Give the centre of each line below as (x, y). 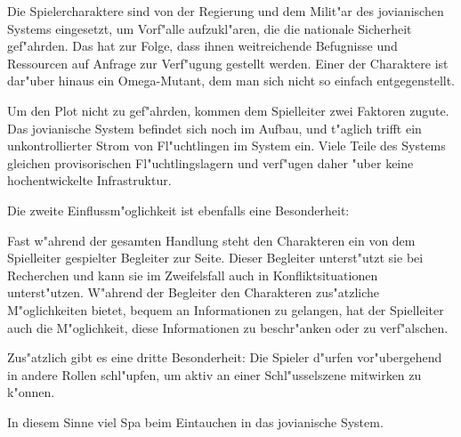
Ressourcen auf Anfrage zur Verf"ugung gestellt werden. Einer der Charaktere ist (228, 63)
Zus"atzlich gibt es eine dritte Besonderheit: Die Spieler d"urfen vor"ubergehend (225, 357)
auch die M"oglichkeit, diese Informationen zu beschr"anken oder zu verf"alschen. (228, 327)
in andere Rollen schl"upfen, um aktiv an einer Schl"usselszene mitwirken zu (214, 374)
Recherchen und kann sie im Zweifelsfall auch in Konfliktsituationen (193, 275)
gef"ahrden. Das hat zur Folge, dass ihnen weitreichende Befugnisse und (202, 46)
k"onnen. (31, 392)
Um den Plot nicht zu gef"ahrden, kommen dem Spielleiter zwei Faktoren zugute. (228, 110)
